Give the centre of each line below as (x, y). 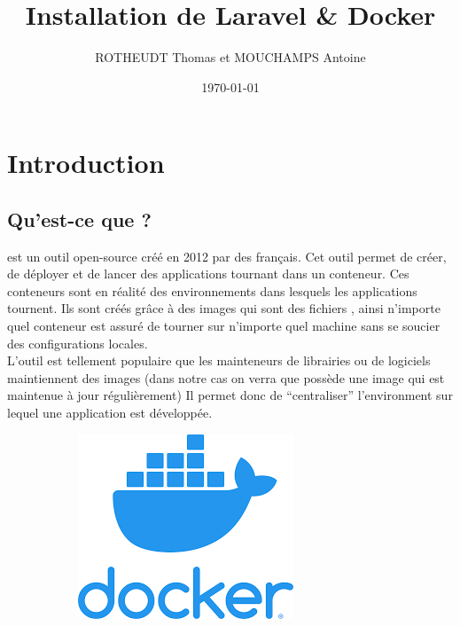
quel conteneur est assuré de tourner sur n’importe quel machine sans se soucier (224, 326)
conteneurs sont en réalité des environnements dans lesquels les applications (212, 290)
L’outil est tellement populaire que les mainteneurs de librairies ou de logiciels (219, 360)
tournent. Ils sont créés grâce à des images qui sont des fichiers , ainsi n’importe (224, 308)
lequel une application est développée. (110, 413)
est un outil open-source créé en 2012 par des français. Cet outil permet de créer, (227, 256)
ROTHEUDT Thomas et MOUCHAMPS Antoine (230, 57)
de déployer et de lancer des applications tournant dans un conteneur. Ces (208, 274)
